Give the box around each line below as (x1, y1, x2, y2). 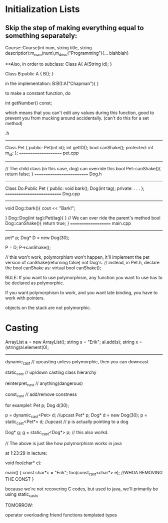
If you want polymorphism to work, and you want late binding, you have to (5, 289, 158, 295)
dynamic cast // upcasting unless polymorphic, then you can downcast (5, 358, 149, 366)
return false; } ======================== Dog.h (5, 171, 102, 177)
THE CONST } (5, 476, 34, 482)
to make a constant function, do (5, 90, 71, 96)
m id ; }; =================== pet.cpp (5, 150, 79, 157)
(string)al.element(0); (5, 344, 49, 350)
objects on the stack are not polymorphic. (5, 304, 91, 310)
